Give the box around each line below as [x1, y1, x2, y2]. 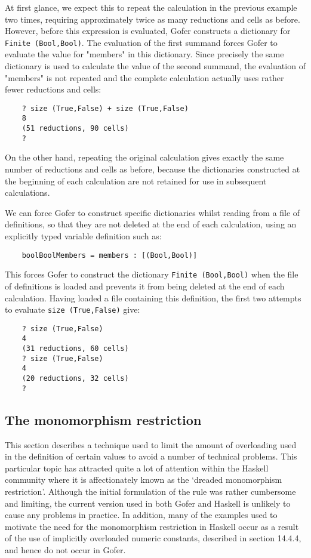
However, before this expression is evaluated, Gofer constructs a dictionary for [5, 24, 291, 37]
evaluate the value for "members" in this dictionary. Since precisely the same [5, 48, 284, 60]
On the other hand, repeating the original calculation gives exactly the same [5, 151, 284, 164]
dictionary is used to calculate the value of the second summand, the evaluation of [5, 60, 306, 72]
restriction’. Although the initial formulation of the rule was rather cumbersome [5, 485, 296, 497]
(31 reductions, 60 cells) [21, 344, 129, 353]
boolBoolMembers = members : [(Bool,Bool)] [21, 251, 198, 260]
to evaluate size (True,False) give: [5, 303, 140, 316]
